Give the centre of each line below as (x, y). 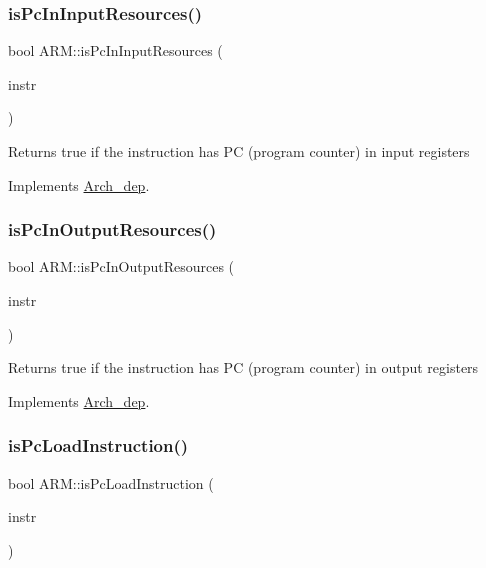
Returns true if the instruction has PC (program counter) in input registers (239, 151)
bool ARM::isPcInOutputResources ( (121, 266)
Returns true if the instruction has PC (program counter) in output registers (243, 367)
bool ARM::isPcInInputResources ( (115, 50)
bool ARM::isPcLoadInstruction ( (111, 482)
